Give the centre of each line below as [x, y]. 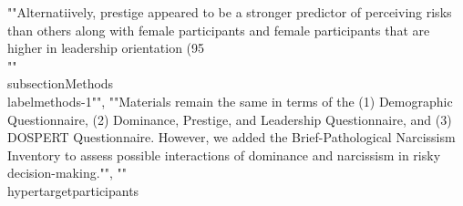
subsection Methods [61, 83]
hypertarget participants [73, 190]
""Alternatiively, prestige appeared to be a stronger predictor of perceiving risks [230, 12]
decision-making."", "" [67, 173]
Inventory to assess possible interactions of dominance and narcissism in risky [224, 154]
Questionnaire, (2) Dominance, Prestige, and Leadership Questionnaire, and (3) [230, 119]
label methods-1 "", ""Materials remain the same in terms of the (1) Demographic [230, 101]
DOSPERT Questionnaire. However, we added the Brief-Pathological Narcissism [231, 137]
